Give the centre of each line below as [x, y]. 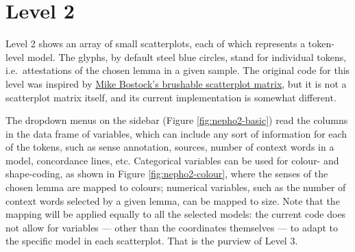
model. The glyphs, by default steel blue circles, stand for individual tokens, [187, 56]
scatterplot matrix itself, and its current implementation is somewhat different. [171, 97]
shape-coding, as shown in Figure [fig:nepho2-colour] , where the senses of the [167, 174]
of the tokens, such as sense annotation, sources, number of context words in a [170, 147]
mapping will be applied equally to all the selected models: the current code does [176, 214]
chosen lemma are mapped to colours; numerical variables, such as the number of [176, 187]
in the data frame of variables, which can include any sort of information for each [176, 133]
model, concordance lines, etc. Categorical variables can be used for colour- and [172, 160]
